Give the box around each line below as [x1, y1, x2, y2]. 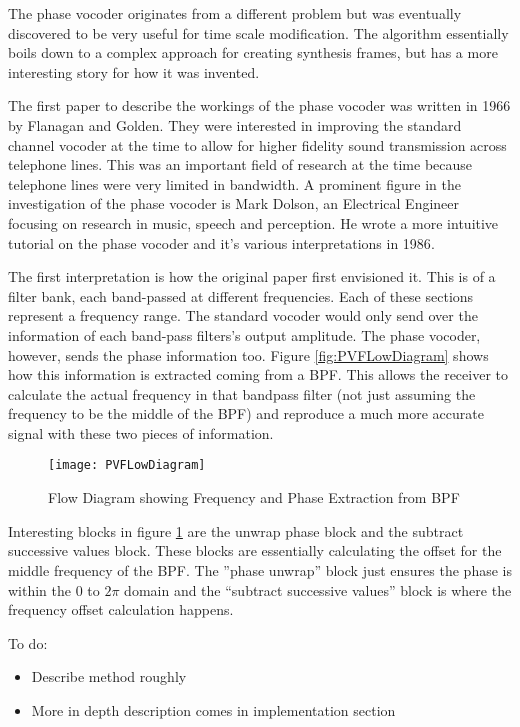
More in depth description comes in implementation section [31, 699, 396, 720]
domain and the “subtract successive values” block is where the [124, 579, 512, 600]
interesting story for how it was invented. [8, 61, 260, 82]
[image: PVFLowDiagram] [48, 458, 206, 473]
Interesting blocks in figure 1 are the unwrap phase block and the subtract [8, 520, 464, 541]
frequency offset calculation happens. [8, 599, 234, 620]
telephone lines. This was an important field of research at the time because [8, 154, 473, 175]
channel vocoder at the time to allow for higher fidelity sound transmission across [8, 134, 507, 155]
